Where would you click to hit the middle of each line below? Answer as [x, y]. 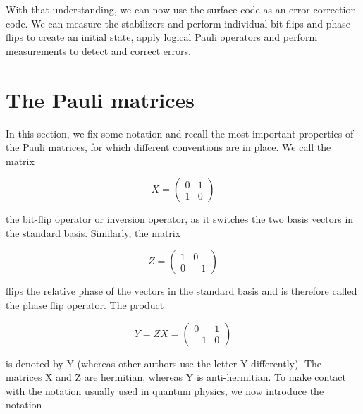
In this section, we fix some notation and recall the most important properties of [180, 133]
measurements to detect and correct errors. [98, 50]
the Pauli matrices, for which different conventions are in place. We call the [168, 147]
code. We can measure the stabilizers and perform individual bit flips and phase [178, 23]
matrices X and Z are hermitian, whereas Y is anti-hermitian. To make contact [176, 377]
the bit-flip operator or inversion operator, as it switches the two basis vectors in [180, 219]
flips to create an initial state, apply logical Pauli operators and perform [162, 37]
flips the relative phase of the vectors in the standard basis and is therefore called [181, 291]
